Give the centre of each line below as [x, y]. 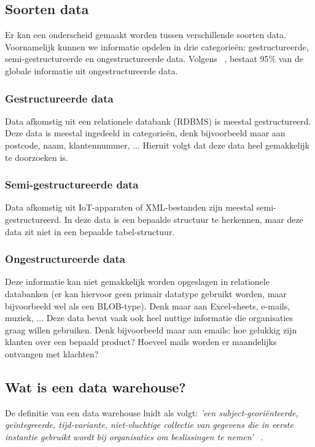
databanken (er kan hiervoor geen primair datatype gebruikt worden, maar [146, 293]
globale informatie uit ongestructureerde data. [91, 70]
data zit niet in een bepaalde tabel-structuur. [90, 231]
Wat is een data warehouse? [95, 387]
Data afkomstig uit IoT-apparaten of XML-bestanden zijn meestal [130, 207]
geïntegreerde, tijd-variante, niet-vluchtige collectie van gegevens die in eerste [149, 425]
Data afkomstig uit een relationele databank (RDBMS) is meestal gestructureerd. [158, 121]
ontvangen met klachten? [52, 353]
